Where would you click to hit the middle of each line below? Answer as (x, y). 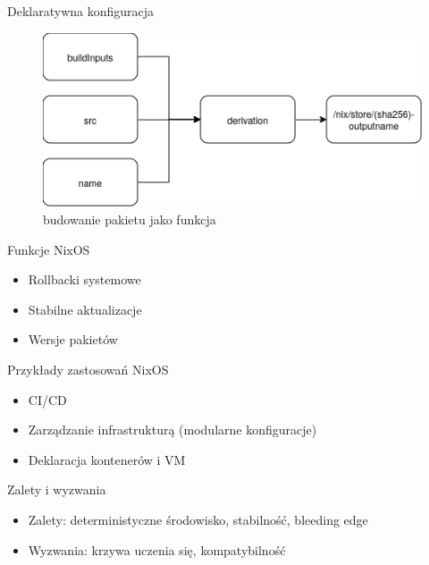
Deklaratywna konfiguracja (81, 11)
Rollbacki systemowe (84, 279)
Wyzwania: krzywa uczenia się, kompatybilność (157, 549)
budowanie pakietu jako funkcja (130, 219)
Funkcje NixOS (49, 249)
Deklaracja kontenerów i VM (107, 459)
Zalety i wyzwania (57, 489)
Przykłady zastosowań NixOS (88, 369)
